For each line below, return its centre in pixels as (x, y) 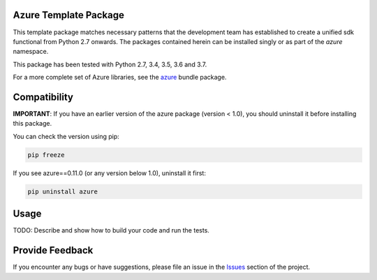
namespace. (31, 52)
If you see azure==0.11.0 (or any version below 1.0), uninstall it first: (109, 173)
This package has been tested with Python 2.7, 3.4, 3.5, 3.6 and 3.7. (110, 64)
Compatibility (43, 97)
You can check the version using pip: (66, 136)
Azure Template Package (69, 15)
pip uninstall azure (62, 191)
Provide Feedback (53, 250)
